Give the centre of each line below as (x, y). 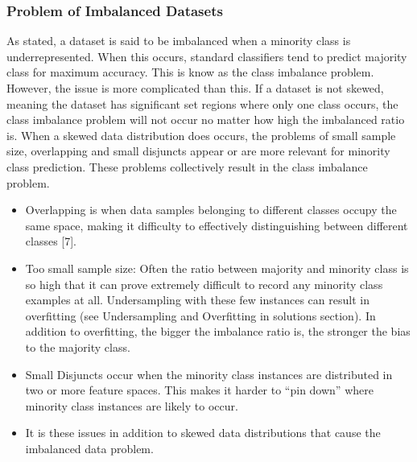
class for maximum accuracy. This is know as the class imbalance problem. (190, 72)
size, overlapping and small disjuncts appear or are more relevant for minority (198, 151)
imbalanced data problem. (89, 448)
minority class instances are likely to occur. (132, 405)
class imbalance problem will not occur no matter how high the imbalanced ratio (206, 120)
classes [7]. (51, 241)
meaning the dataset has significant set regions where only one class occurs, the (202, 103)
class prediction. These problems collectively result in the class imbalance (187, 166)
